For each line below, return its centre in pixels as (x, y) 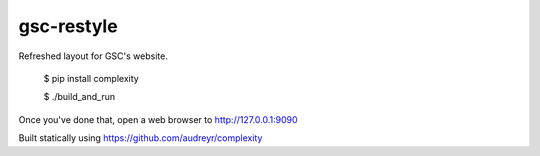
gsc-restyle (68, 26)
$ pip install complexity (91, 78)
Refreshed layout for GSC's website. (93, 56)
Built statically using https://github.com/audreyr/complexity (140, 138)
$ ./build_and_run (79, 97)
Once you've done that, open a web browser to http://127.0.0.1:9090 (158, 119)
